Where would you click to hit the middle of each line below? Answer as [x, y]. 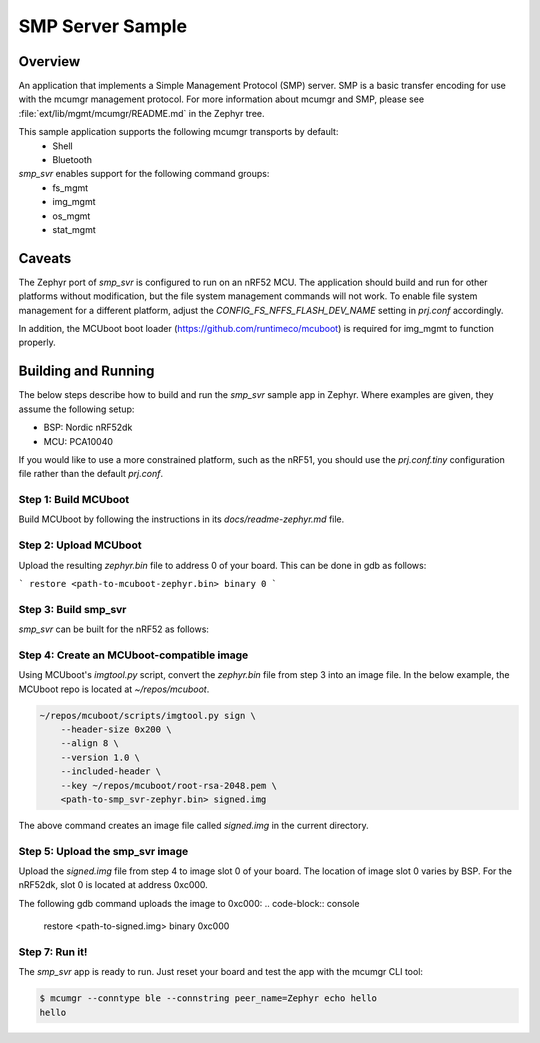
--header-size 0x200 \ [116, 729]
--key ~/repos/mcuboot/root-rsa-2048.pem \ [168, 785]
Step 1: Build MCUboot [74, 500]
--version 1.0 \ [100, 757]
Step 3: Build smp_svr [72, 609]
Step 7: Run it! [53, 952]
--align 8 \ [90, 743]
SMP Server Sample [103, 26]
